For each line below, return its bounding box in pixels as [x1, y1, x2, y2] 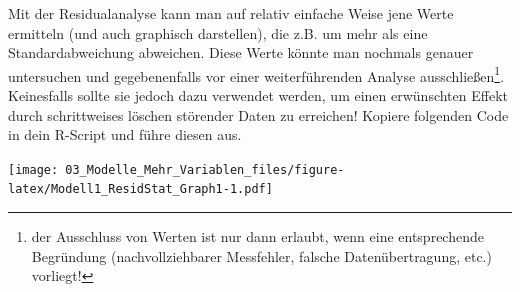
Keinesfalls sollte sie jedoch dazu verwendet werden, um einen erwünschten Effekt [8, 85, 508, 106]
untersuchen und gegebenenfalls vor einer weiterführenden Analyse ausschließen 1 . [8, 62, 505, 86]
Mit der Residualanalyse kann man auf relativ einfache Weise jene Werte [8, 3, 454, 23]
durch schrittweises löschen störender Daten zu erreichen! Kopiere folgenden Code [8, 104, 509, 125]
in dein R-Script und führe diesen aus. [8, 124, 242, 145]
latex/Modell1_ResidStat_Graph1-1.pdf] [8, 182, 273, 197]
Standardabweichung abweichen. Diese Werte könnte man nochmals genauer [8, 42, 474, 63]
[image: [8, 162, 59, 177]
